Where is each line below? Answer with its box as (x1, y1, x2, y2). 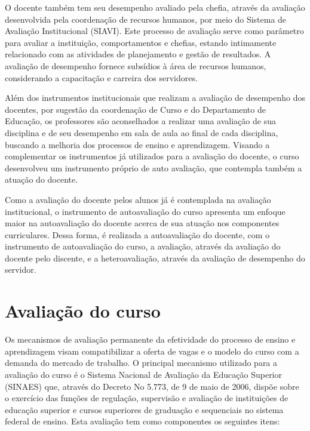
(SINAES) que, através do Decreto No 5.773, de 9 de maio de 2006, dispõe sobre (5, 380, 299, 392)
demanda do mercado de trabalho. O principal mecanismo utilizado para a (5, 356, 278, 369)
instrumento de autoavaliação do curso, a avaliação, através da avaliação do (5, 240, 281, 253)
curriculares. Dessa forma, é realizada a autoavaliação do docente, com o (5, 228, 270, 241)
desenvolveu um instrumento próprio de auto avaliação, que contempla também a (5, 161, 302, 174)
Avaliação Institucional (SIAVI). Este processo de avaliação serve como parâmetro (5, 24, 304, 37)
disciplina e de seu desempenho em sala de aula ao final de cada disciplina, (5, 126, 278, 138)
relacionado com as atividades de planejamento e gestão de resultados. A (5, 48, 271, 60)
